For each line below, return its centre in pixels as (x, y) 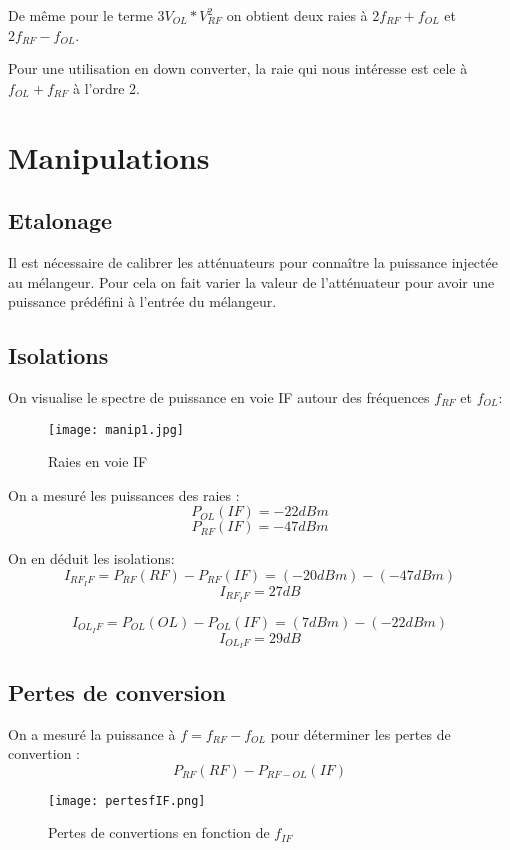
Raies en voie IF (98, 461)
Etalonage (60, 220)
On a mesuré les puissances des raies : (124, 494)
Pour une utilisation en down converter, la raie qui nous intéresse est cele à (238, 68)
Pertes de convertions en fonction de (159, 832)
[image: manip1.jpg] (116, 429)
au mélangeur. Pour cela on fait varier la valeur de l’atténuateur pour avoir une (251, 281)
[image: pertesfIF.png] (127, 800)
